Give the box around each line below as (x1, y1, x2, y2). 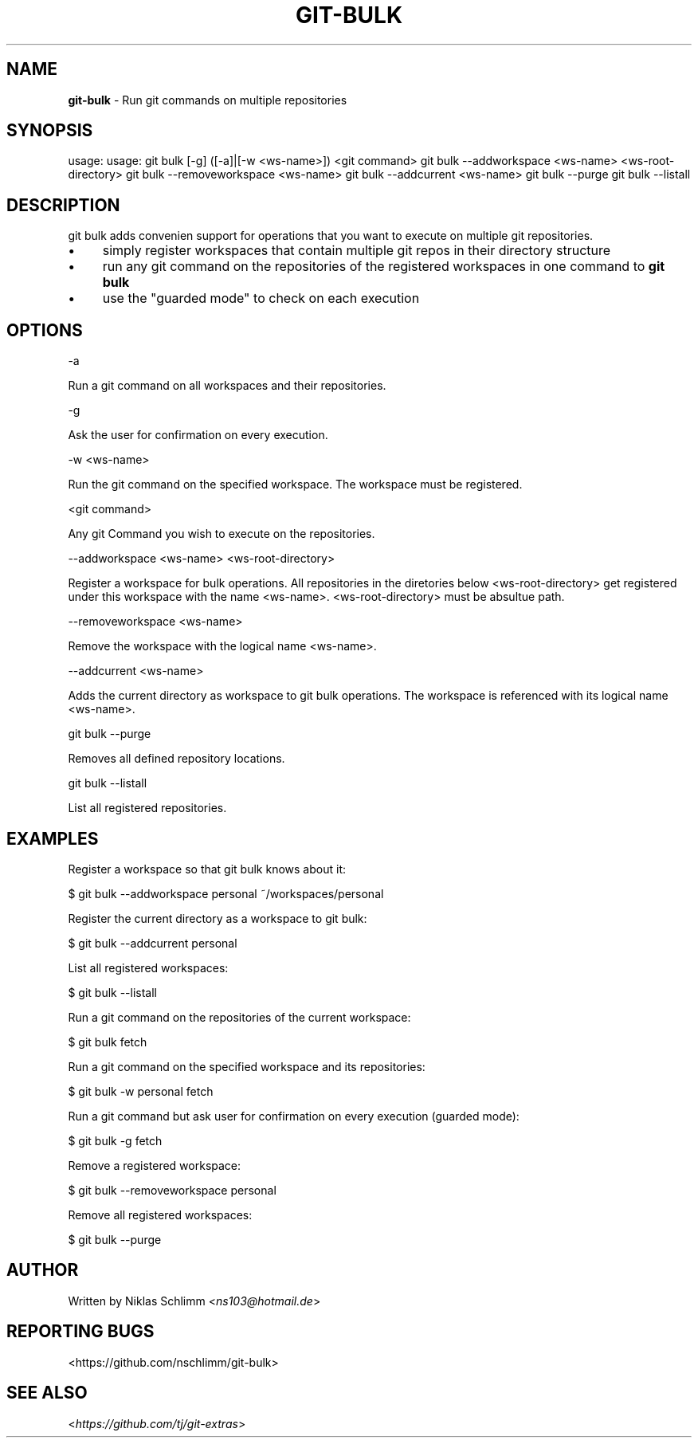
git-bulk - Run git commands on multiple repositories (68, 92, 347, 107)
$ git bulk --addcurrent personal (68, 936, 237, 950)
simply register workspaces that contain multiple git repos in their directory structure (102, 242, 611, 259)
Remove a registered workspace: (68, 1158, 241, 1172)
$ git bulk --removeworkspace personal (68, 1183, 276, 1197)
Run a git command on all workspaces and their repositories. (68, 379, 386, 393)
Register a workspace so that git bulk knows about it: (68, 861, 346, 876)
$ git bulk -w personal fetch (68, 1084, 214, 1098)
